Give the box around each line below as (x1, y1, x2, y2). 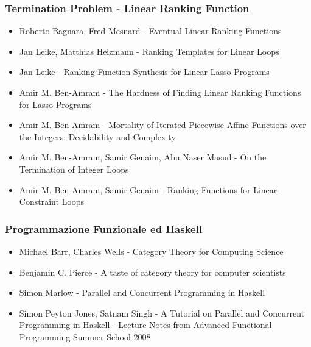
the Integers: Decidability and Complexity (19, 130, 176, 143)
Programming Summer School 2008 (19, 330, 151, 343)
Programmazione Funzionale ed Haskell (5, 221, 203, 236)
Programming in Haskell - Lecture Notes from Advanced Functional (19, 318, 272, 331)
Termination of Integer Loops (19, 162, 129, 175)
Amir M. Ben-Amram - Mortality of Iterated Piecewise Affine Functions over (19, 118, 306, 131)
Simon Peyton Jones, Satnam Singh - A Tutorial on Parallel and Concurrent (19, 306, 305, 319)
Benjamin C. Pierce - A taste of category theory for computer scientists (19, 265, 286, 278)
